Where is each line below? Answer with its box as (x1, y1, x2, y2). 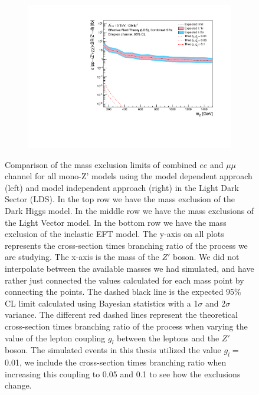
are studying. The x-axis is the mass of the (5, 251, 159, 263)
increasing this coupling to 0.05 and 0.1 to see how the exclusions (5, 367, 241, 380)
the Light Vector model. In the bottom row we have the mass (5, 216, 227, 228)
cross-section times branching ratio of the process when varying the (5, 320, 248, 333)
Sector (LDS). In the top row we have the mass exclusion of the (5, 193, 235, 205)
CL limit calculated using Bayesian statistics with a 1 (5, 297, 198, 309)
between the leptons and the (117, 331, 219, 344)
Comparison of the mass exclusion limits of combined (5, 158, 197, 170)
